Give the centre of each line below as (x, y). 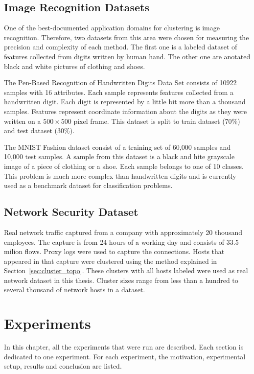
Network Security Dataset (71, 212)
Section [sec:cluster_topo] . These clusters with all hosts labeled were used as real (126, 270)
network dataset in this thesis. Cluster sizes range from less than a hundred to (121, 280)
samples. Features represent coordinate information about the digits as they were (126, 111)
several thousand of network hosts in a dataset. (75, 290)
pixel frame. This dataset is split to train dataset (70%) (157, 121)
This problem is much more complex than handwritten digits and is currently (120, 175)
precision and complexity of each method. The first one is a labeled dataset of (121, 47)
